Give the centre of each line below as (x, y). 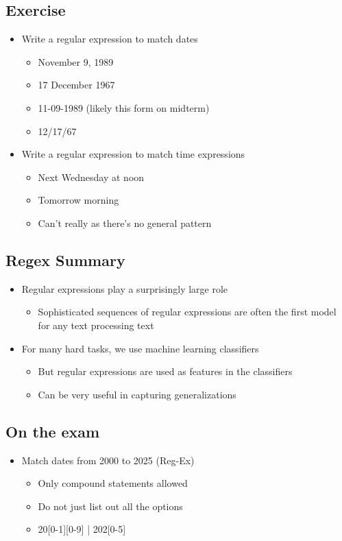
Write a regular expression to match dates (110, 39)
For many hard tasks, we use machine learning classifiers (140, 348)
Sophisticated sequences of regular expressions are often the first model (187, 312)
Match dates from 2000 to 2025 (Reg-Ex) (108, 460)
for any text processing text (96, 325)
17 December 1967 (76, 85)
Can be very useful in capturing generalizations (137, 394)
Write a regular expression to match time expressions (133, 154)
